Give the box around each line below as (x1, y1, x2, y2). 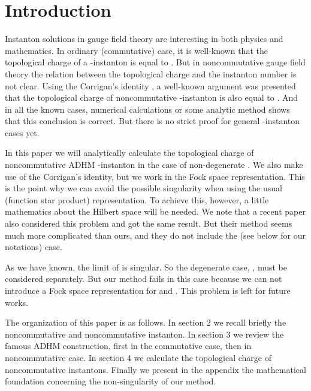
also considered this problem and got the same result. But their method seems (5, 217, 292, 230)
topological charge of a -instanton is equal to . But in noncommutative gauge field (5, 56, 306, 68)
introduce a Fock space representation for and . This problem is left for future (5, 284, 291, 296)
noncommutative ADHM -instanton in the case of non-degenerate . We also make (5, 158, 303, 171)
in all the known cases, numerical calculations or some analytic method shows (5, 103, 290, 115)
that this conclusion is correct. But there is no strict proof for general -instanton (5, 115, 300, 127)
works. (5, 296, 29, 308)
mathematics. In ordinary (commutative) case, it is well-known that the (5, 44, 268, 56)
